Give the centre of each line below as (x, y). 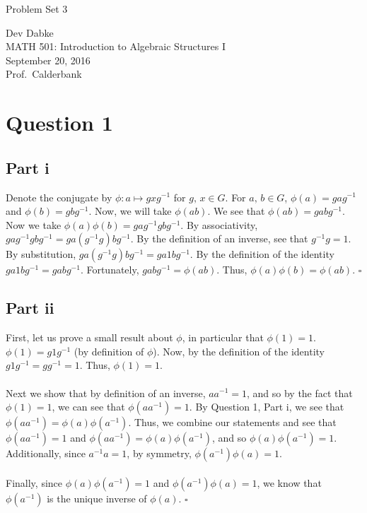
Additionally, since (46, 453)
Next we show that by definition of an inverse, (106, 393)
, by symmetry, (159, 453)
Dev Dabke (30, 32)
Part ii (30, 308)
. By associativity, (219, 224)
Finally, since (34, 482)
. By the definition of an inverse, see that (219, 238)
